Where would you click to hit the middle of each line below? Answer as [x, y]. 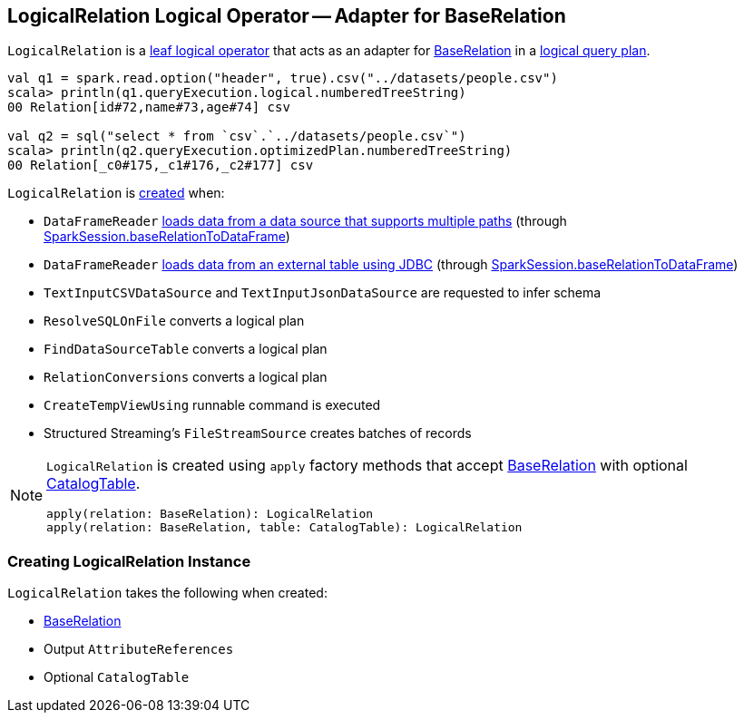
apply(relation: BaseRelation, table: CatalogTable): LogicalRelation [284, 528]
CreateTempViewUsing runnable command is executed [212, 405]
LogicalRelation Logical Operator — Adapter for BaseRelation [287, 16]
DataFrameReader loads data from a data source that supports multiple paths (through [305, 221]
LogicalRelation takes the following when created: [167, 593]
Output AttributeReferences [139, 649]
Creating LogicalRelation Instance [129, 561]
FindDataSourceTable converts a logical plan [186, 349]
